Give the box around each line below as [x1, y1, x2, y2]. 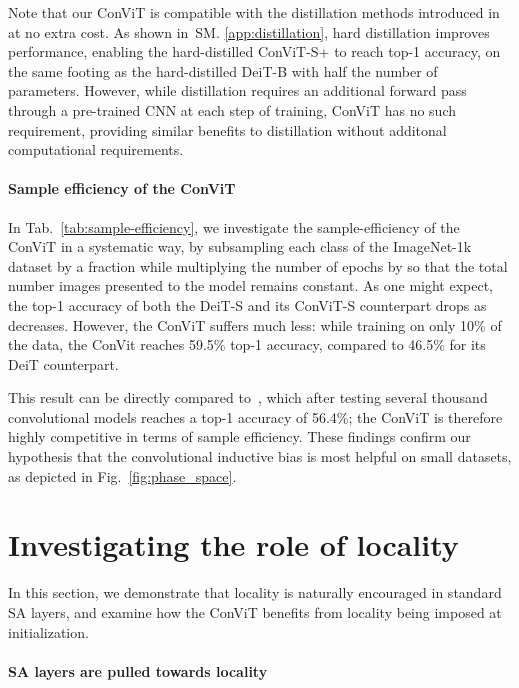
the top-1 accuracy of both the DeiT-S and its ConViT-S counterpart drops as [8, 294, 487, 315]
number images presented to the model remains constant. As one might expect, [8, 275, 494, 296]
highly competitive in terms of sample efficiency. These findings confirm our [8, 426, 471, 447]
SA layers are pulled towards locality [8, 660, 268, 681]
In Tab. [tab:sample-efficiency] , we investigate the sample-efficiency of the [8, 216, 460, 237]
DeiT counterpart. [8, 353, 119, 374]
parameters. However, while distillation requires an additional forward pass [8, 80, 467, 101]
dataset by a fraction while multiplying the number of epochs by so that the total [8, 255, 508, 276]
